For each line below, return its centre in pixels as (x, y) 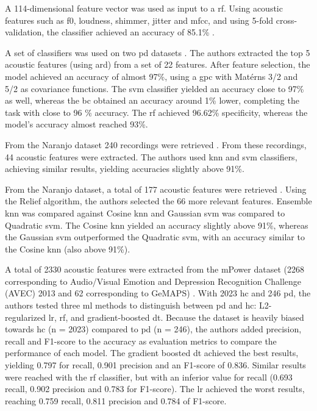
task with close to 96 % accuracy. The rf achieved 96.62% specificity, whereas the (156, 112)
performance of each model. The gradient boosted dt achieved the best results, (152, 353)
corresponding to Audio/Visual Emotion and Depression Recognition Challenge (153, 281)
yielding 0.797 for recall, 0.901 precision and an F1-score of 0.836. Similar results (155, 365)
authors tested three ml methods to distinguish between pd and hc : (131, 305)
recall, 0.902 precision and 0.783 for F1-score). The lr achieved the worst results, (155, 389)
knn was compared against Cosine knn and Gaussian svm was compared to (145, 213)
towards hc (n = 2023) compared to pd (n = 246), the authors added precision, (153, 329)
